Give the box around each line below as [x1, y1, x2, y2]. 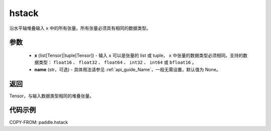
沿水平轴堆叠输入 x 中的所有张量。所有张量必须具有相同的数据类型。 [9, 25, 151, 31]
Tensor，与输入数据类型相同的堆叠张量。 [9, 93, 94, 99]
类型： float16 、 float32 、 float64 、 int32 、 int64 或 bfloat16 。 [38, 59, 197, 65]
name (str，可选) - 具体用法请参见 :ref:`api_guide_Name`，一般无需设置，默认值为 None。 [34, 66, 221, 72]
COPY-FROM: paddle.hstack [9, 119, 68, 125]
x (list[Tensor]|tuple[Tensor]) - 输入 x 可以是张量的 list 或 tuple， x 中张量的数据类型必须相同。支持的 [34, 52, 243, 58]
